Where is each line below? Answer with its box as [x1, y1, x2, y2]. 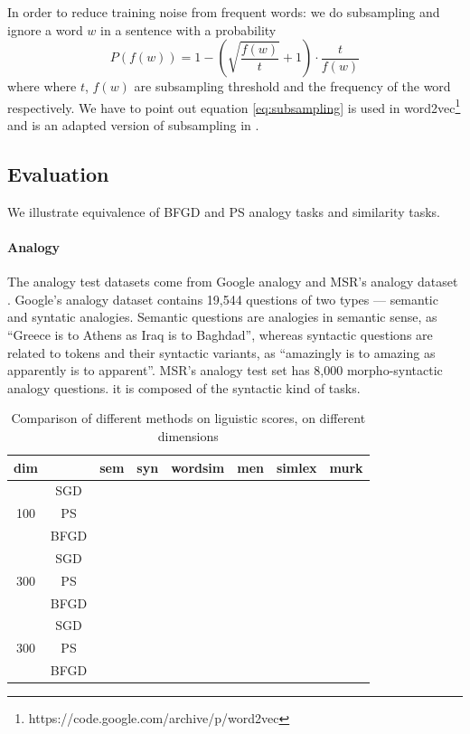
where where [7, 77, 77, 96]
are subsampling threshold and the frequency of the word [134, 77, 451, 96]
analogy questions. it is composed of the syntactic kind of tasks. [7, 378, 361, 397]
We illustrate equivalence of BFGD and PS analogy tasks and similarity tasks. [7, 202, 440, 221]
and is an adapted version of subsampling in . [7, 116, 259, 135]
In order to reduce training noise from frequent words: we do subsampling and [7, 3, 440, 21]
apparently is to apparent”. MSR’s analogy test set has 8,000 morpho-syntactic [7, 361, 443, 380]
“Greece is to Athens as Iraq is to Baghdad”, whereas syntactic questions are [7, 325, 433, 343]
